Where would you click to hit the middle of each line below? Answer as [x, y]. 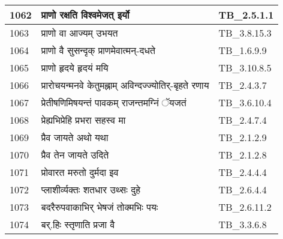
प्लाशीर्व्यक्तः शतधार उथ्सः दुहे [91, 189]
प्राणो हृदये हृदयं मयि [75, 68]
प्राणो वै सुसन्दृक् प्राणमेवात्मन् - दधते [98, 50]
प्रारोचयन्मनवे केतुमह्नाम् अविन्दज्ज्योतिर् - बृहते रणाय [125, 85]
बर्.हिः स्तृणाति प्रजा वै [78, 224]
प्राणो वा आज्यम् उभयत [79, 33]
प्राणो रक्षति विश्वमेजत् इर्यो [85, 15]
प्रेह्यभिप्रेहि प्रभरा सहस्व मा [83, 120]
